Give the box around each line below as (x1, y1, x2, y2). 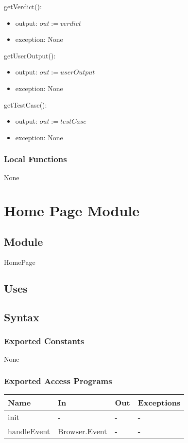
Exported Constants (4, 334, 85, 347)
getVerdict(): (4, 1, 42, 11)
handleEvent (8, 425, 50, 437)
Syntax (4, 309, 39, 324)
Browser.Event (57, 425, 107, 437)
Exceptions (137, 396, 181, 408)
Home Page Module (4, 201, 139, 221)
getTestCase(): (4, 99, 47, 110)
